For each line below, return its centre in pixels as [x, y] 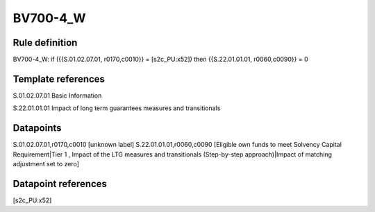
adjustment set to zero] [46, 164]
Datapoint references [60, 184]
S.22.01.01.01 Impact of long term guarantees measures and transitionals [117, 108]
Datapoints [37, 128]
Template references [59, 79]
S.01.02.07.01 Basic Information [57, 95]
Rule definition [45, 43]
